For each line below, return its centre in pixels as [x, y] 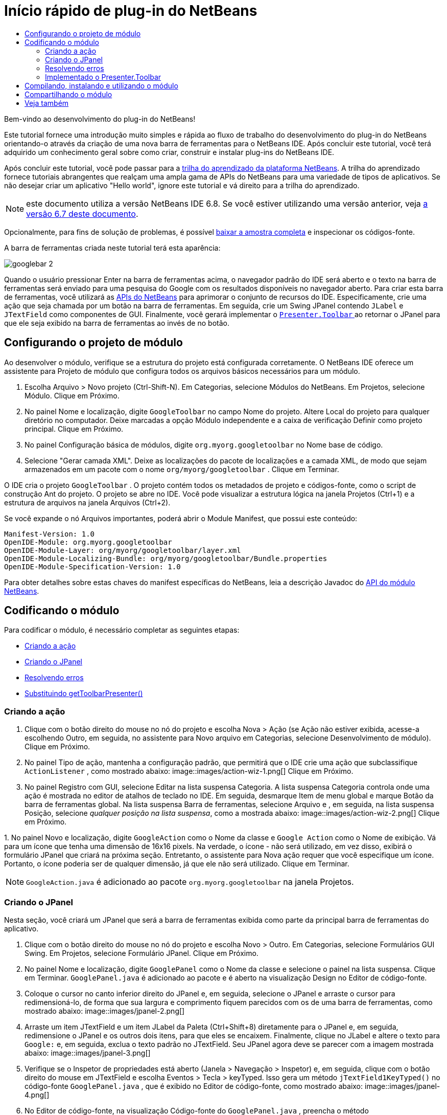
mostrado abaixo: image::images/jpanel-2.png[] [105, 1011]
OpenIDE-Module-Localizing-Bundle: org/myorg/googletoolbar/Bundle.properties [166, 558]
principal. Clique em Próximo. [74, 429]
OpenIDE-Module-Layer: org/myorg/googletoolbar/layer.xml [123, 550]
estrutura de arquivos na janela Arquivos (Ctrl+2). [87, 502]
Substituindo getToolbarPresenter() [84, 694]
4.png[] [37, 1095]
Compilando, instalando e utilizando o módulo [101, 85]
